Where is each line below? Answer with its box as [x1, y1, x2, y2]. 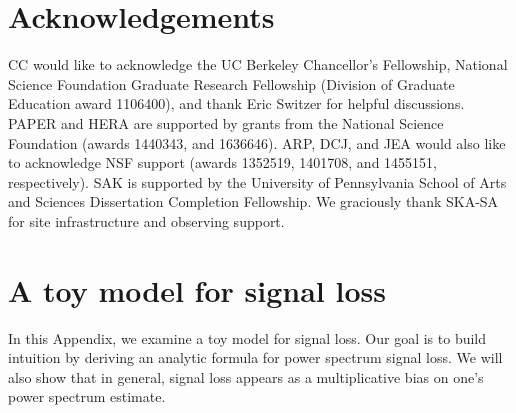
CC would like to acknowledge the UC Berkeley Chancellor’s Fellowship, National [8, 54, 508, 75]
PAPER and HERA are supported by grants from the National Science [8, 112, 444, 133]
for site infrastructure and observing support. [8, 210, 285, 231]
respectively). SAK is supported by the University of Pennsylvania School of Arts [8, 171, 507, 192]
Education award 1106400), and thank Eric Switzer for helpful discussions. [8, 93, 465, 114]
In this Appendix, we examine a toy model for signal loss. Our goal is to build [8, 327, 487, 348]
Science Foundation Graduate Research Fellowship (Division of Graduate [8, 73, 455, 94]
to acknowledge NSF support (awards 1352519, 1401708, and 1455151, [8, 152, 437, 173]
